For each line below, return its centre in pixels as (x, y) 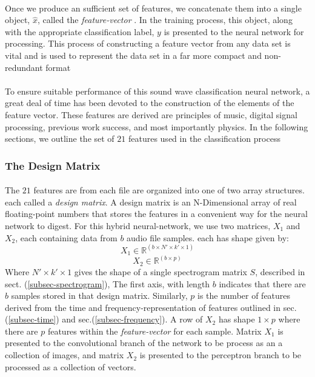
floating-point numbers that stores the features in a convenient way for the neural (156, 214)
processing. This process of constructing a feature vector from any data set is (148, 43)
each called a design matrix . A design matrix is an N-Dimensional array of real (151, 202)
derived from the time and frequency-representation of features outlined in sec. (151, 307)
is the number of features (244, 295)
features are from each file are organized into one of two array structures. (169, 190)
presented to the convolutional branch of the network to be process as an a (144, 343)
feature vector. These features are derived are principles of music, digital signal (151, 114)
